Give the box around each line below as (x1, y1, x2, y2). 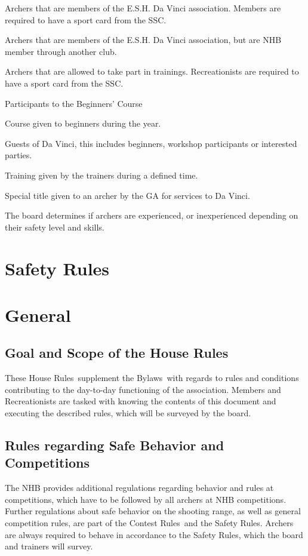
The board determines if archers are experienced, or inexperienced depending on (5, 209, 298, 222)
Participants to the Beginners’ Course (5, 97, 143, 109)
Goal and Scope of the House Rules (5, 343, 229, 362)
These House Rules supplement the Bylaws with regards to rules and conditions (5, 371, 299, 384)
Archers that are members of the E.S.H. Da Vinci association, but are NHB (5, 33, 282, 46)
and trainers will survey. (5, 540, 93, 552)
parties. (5, 149, 32, 161)
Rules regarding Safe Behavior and (5, 436, 224, 454)
